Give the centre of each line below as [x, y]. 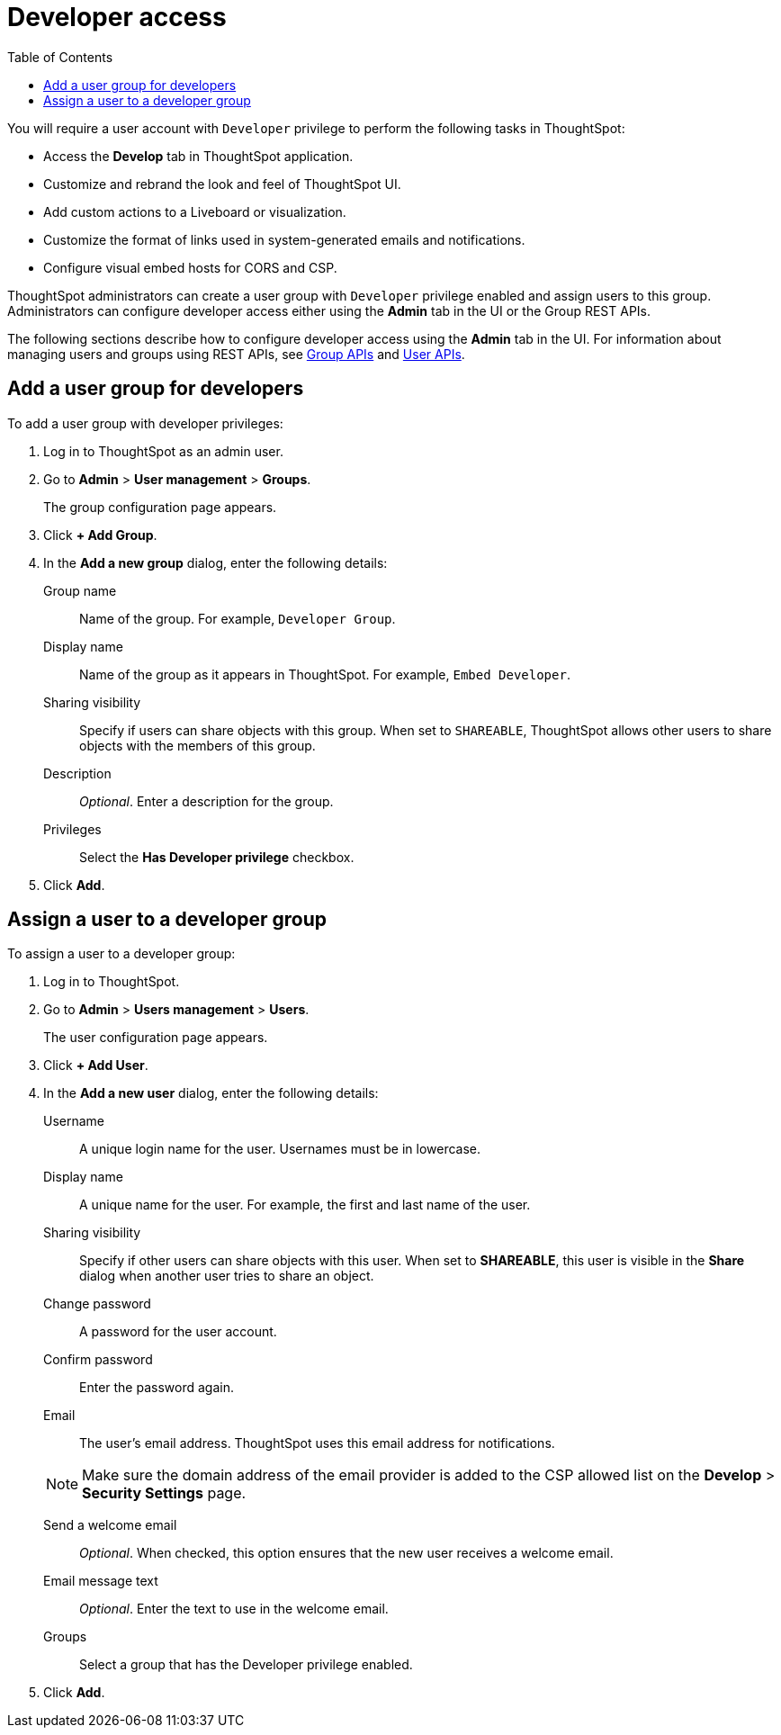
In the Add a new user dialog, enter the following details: [211, 1093]
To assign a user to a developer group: [121, 954]
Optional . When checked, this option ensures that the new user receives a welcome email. [346, 1553]
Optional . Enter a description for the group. [206, 801]
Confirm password [98, 1360]
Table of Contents [60, 57]
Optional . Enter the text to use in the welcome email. [234, 1609]
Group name [80, 590]
